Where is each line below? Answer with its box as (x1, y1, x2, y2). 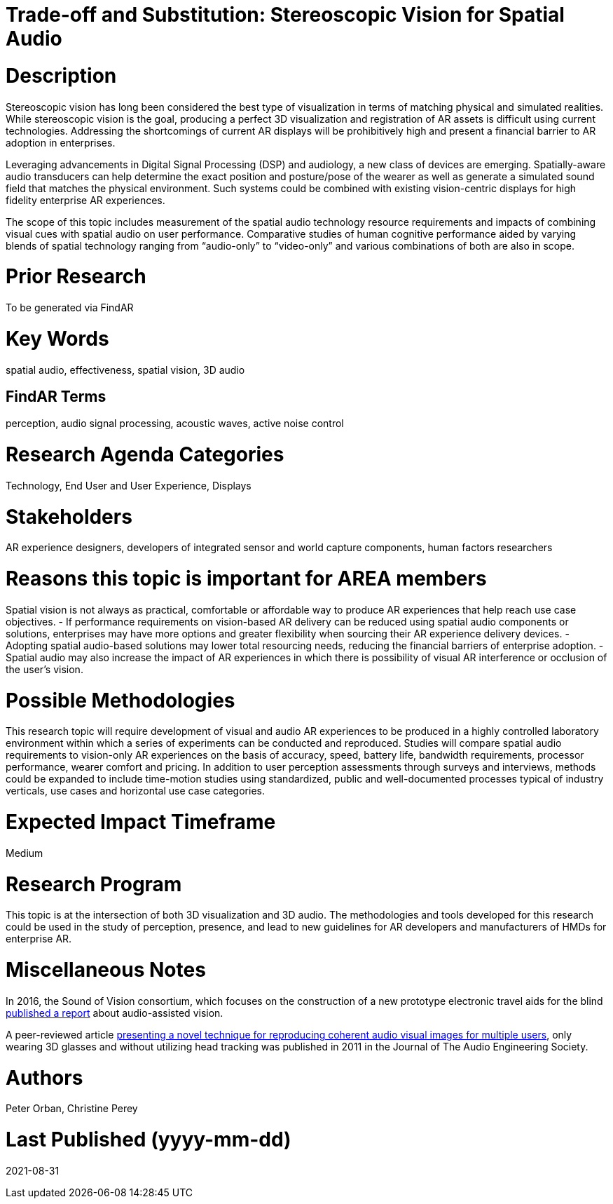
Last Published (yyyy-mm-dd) (6, 1128, 291, 1152)
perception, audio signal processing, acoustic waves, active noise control (6, 417, 344, 430)
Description (6, 63, 117, 88)
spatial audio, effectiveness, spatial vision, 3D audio (6, 363, 245, 376)
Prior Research (6, 264, 146, 289)
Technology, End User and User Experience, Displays (6, 479, 252, 492)
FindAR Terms (6, 387, 106, 405)
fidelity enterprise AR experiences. (6, 194, 165, 206)
